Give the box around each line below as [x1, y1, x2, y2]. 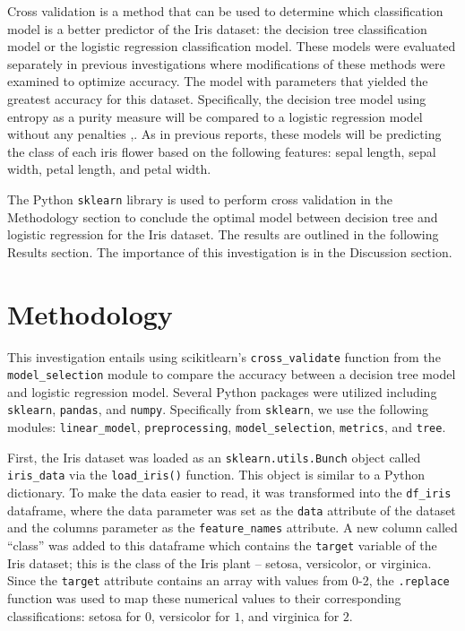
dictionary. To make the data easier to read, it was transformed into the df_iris [7, 483, 452, 502]
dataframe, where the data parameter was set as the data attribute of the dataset [7, 500, 456, 519]
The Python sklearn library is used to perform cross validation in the [7, 189, 393, 208]
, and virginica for [240, 606, 340, 625]
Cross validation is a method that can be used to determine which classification [7, 2, 443, 20]
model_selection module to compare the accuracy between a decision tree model [7, 365, 456, 384]
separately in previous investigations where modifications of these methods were [7, 54, 445, 73]
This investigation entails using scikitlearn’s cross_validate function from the [7, 347, 441, 366]
